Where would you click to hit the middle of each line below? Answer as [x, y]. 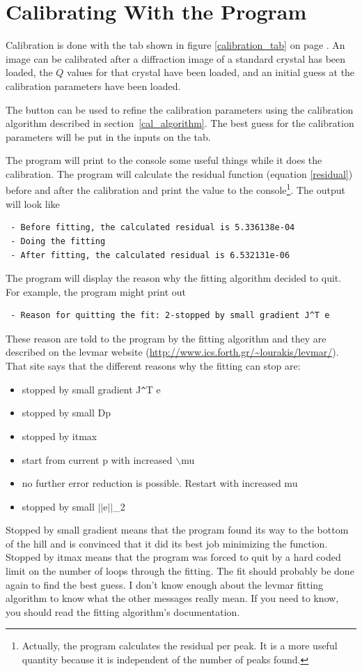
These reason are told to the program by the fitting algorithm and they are [166, 338]
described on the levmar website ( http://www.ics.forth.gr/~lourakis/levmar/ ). [172, 352]
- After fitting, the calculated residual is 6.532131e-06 [150, 255]
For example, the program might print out [96, 291]
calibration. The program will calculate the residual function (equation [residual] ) [179, 173]
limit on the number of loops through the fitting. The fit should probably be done [180, 571]
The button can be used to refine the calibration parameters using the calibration [180, 109]
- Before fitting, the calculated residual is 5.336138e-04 [153, 228]
